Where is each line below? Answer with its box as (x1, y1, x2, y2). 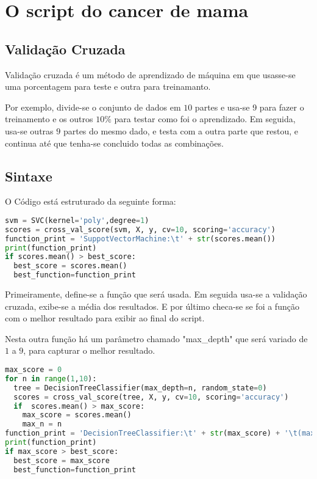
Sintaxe (5, 166, 52, 185)
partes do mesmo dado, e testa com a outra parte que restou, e (63, 124, 298, 137)
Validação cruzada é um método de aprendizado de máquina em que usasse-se (5, 68, 296, 81)
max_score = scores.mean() (22, 411, 132, 420)
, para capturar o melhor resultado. (23, 344, 155, 357)
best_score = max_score (13, 456, 110, 465)
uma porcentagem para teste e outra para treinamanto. (5, 80, 211, 93)
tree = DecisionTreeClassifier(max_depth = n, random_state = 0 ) (13, 383, 267, 392)
